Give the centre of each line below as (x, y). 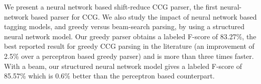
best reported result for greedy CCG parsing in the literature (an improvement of (129, 46)
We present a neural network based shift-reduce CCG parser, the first (111, 7)
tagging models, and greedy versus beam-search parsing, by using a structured (124, 26)
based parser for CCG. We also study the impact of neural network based (144, 16)
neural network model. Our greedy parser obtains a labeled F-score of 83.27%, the (130, 36)
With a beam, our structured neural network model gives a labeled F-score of (123, 66)
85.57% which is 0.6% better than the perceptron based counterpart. (109, 76)
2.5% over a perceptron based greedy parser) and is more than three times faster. (129, 56)
